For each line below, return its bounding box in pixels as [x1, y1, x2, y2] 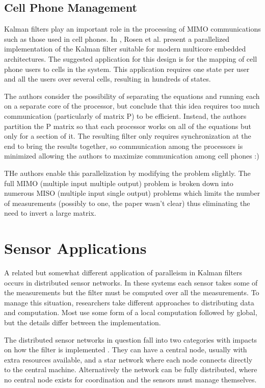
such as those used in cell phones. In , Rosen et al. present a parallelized [4, 33, 230, 44]
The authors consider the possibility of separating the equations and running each [4, 90, 260, 101]
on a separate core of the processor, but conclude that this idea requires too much [4, 100, 260, 111]
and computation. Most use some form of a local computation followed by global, [4, 307, 257, 318]
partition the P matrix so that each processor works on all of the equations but [4, 120, 251, 131]
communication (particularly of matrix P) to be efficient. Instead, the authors [4, 110, 247, 121]
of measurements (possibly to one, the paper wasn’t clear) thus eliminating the [4, 197, 250, 208]
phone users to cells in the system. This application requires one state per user [4, 63, 250, 74]
